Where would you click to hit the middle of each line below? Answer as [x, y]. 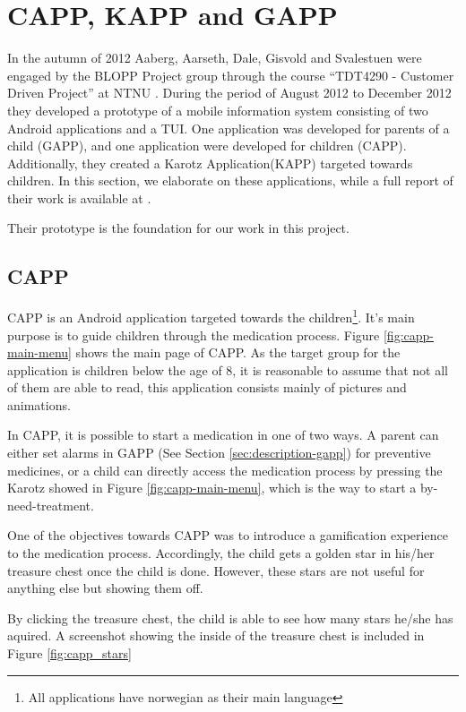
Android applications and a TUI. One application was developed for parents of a [229, 128]
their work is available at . [79, 197]
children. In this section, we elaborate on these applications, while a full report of [230, 180]
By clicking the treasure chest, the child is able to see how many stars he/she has [230, 618]
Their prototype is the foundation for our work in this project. [178, 228]
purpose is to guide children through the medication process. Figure [194, 335]
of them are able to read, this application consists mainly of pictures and [207, 387]
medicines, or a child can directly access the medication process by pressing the [225, 470]
